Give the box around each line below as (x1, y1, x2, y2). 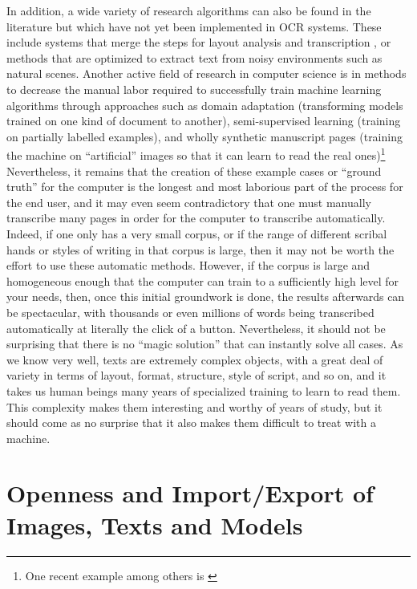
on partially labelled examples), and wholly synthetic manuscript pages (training (6, 128, 403, 144)
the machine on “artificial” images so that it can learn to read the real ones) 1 (6, 144, 386, 163)
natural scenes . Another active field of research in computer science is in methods (6, 65, 407, 82)
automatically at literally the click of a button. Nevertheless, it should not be (6, 319, 386, 336)
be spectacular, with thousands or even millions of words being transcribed (6, 303, 374, 320)
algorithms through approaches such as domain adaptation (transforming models (6, 96, 403, 113)
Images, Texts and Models (6, 508, 303, 541)
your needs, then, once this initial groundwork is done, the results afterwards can (6, 288, 405, 305)
